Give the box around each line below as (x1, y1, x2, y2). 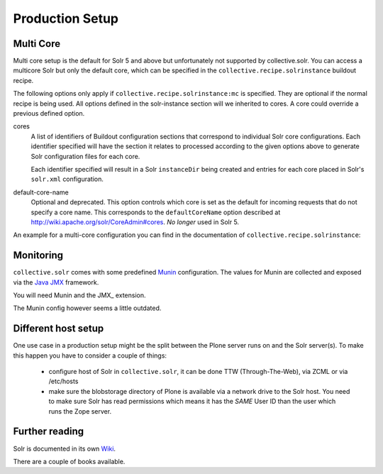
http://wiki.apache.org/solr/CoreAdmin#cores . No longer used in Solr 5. (30, 217, 240, 226)
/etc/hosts (48, 377, 79, 386)
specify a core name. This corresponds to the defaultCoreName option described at (30, 208, 281, 216)
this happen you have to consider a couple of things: (13, 351, 167, 360)
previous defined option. (13, 109, 85, 118)
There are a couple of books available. (13, 457, 126, 465)
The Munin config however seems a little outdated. (13, 304, 162, 312)
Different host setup (13, 323, 104, 335)
